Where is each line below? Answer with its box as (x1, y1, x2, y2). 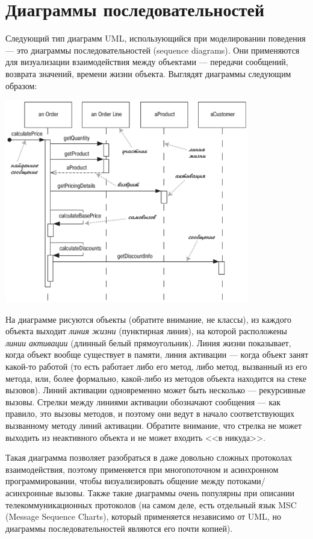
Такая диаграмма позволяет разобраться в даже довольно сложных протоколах (5, 451, 293, 464)
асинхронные (5, 486, 54, 499)
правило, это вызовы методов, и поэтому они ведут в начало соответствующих (5, 407, 294, 420)
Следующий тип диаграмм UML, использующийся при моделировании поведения (5, 32, 306, 45)
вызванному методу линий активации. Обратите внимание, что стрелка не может (5, 419, 302, 432)
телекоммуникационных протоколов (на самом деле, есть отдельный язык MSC (5, 498, 297, 511)
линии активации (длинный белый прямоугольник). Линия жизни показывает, (5, 336, 291, 349)
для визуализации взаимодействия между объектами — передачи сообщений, (5, 55, 288, 68)
